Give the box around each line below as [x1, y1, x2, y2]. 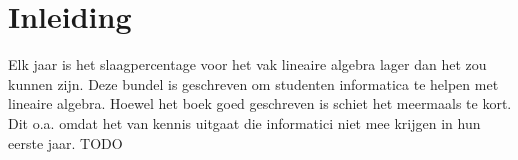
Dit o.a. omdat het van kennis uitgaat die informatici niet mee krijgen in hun [8, 112, 481, 133]
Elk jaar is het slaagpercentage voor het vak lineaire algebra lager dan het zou [8, 54, 487, 75]
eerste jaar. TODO [8, 132, 123, 153]
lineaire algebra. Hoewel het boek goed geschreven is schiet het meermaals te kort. [8, 93, 512, 114]
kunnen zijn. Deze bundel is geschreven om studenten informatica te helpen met [8, 73, 499, 94]
